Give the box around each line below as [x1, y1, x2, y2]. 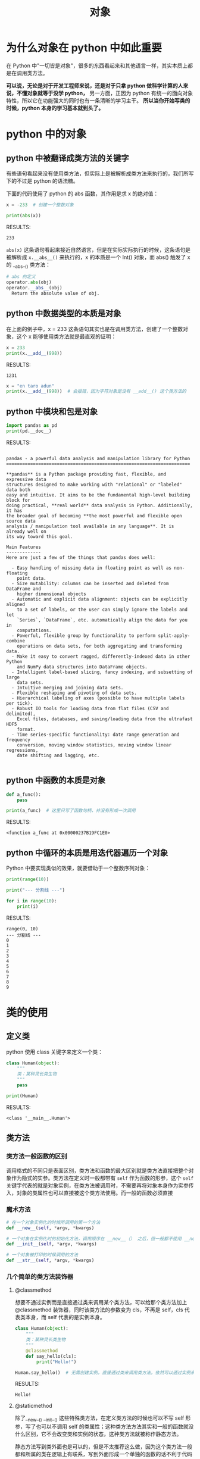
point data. [17, 575, 46, 581]
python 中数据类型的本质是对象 [6, 308, 121, 318]
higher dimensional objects [17, 591, 86, 597]
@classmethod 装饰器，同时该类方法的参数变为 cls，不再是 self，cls [14, 1306, 183, 1313]
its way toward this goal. [6, 533, 73, 539]
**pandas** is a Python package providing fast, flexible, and [6, 471, 167, 477]
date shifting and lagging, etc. [17, 752, 100, 758]
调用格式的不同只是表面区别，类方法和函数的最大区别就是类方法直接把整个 [6, 1167, 189, 1174]
